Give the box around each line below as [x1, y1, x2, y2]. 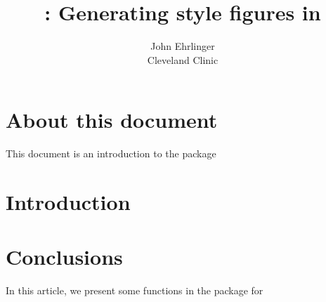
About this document [6, 105, 218, 134]
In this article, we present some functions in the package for [6, 283, 263, 298]
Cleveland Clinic [147, 52, 219, 67]
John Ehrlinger [150, 39, 215, 53]
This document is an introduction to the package [6, 146, 216, 161]
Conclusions [6, 242, 123, 271]
